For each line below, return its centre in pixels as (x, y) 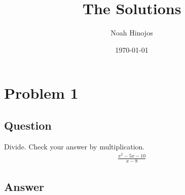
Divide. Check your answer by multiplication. (75, 146)
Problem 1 (41, 93)
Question (28, 125)
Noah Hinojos (132, 33)
